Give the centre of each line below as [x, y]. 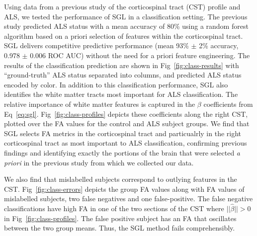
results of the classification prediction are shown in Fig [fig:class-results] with [122, 65]
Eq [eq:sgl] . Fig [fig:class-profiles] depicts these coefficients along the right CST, [126, 114]
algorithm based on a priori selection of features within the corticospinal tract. [124, 36]
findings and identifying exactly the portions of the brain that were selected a [122, 152]
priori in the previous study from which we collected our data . [99, 162]
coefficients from [228, 104]
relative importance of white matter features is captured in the [100, 104]
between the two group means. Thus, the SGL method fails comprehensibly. [120, 228]
